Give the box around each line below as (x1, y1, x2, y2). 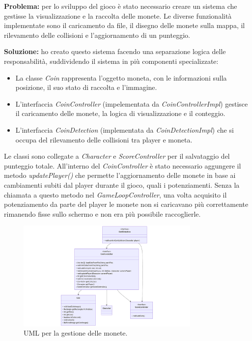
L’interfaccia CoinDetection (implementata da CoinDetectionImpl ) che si (15, 124, 234, 135)
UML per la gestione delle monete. (24, 328, 128, 338)
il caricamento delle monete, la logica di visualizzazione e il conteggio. (15, 108, 225, 118)
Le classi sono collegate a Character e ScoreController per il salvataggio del (4, 151, 230, 161)
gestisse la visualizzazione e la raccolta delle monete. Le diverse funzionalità (4, 10, 232, 21)
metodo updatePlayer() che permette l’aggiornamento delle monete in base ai (4, 170, 236, 180)
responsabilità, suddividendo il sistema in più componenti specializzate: (4, 56, 219, 66)
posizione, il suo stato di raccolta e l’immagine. (15, 82, 157, 92)
